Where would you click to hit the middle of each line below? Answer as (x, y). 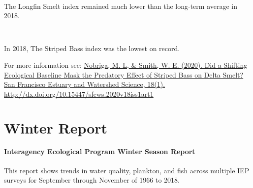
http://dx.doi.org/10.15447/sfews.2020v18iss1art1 (79, 94)
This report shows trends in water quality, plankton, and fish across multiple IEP (127, 170)
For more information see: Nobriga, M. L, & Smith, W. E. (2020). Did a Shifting (126, 65)
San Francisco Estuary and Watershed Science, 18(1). (85, 84)
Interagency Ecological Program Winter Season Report (100, 151)
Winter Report (56, 127)
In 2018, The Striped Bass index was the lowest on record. (92, 48)
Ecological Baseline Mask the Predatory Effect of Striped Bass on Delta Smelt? (124, 74)
